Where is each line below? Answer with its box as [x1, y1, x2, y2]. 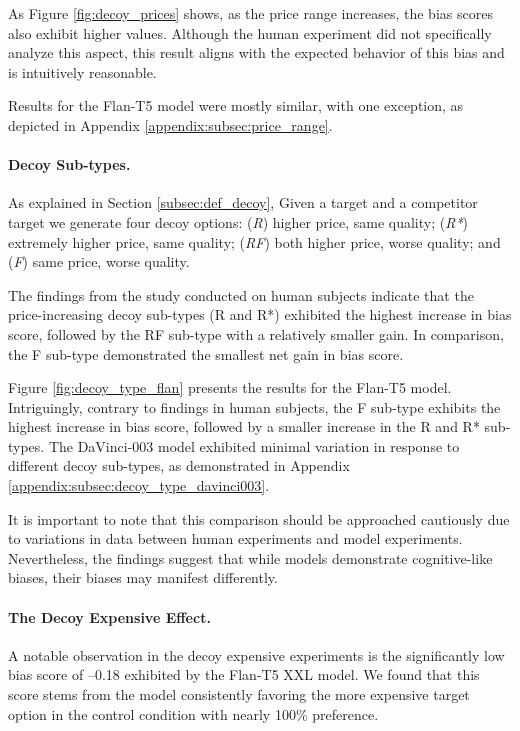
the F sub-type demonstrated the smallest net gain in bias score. [8, 343, 404, 364]
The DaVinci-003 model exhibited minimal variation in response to [48, 435, 460, 456]
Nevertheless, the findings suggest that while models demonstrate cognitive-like [8, 547, 493, 568]
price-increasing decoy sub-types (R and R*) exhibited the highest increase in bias [8, 304, 512, 325]
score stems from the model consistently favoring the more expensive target [8, 684, 470, 705]
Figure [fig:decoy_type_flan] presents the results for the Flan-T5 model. [8, 377, 452, 398]
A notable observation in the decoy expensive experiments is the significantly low [8, 644, 505, 665]
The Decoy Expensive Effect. [8, 606, 211, 627]
